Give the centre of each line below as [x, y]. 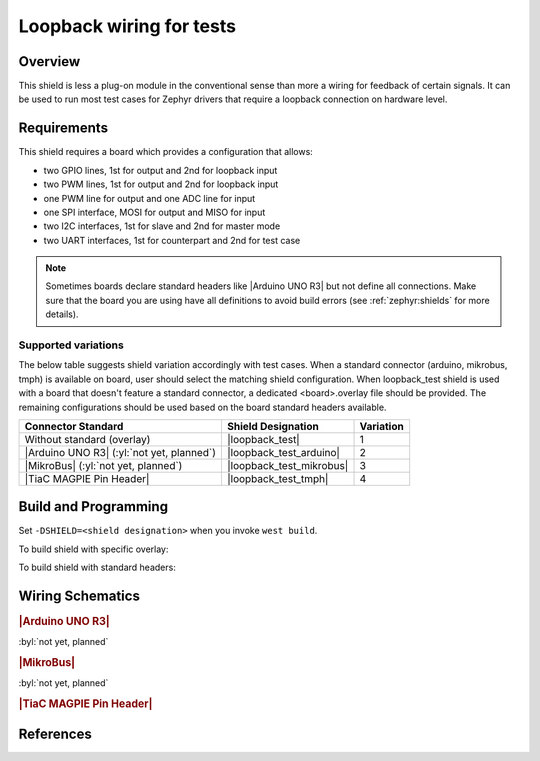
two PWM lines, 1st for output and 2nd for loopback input [161, 184]
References [55, 733]
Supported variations [71, 345]
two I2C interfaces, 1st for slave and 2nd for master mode [162, 226]
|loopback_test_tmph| [277, 478]
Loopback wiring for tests [127, 26]
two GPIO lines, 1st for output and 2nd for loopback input [160, 170]
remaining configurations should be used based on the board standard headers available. [202, 407]
